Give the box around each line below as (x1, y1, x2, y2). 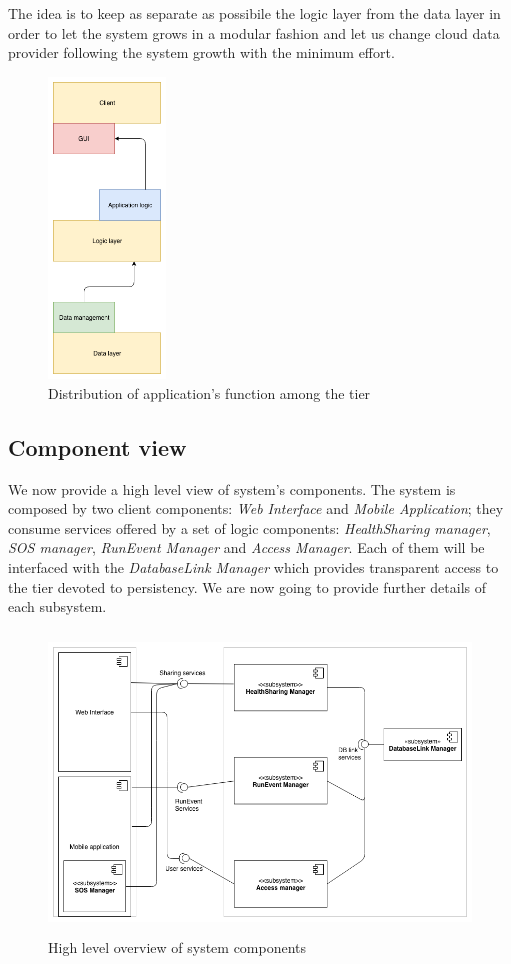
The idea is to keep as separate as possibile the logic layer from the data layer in (8, 3, 501, 23)
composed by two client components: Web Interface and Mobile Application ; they (8, 498, 504, 519)
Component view (8, 431, 187, 462)
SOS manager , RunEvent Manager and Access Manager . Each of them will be (8, 537, 485, 558)
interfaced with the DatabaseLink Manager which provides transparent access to (8, 556, 499, 577)
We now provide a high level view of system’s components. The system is (8, 478, 456, 499)
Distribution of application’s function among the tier (48, 382, 371, 403)
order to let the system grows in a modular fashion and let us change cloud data (8, 22, 500, 43)
